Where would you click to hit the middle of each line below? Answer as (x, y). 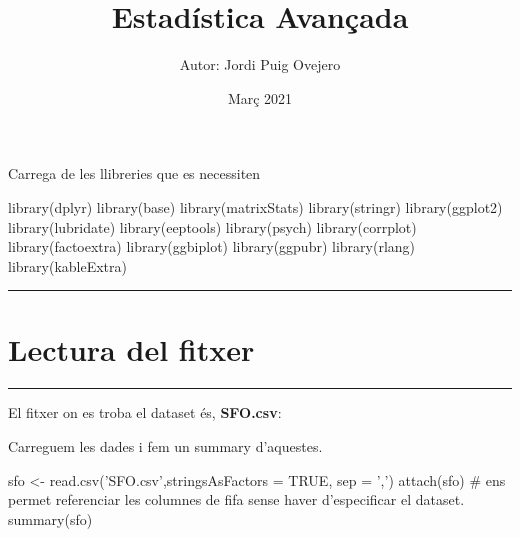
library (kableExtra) (67, 265)
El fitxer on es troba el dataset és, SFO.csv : (145, 412)
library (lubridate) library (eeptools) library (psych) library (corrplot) (212, 226)
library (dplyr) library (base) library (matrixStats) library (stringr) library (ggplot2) (255, 206)
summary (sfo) (50, 518)
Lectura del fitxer (131, 349)
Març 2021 (260, 97)
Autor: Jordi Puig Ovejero (260, 64)
